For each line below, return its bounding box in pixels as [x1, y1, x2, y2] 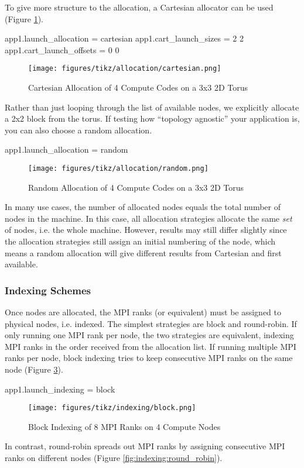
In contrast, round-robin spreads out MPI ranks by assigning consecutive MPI [5, 440, 285, 452]
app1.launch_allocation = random [5, 143, 128, 156]
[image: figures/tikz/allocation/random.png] [28, 164, 209, 173]
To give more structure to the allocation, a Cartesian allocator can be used [5, 1, 274, 13]
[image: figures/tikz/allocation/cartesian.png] [28, 64, 221, 73]
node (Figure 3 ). [5, 363, 63, 375]
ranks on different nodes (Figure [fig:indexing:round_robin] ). [5, 452, 223, 464]
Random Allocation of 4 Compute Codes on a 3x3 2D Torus [28, 181, 244, 193]
